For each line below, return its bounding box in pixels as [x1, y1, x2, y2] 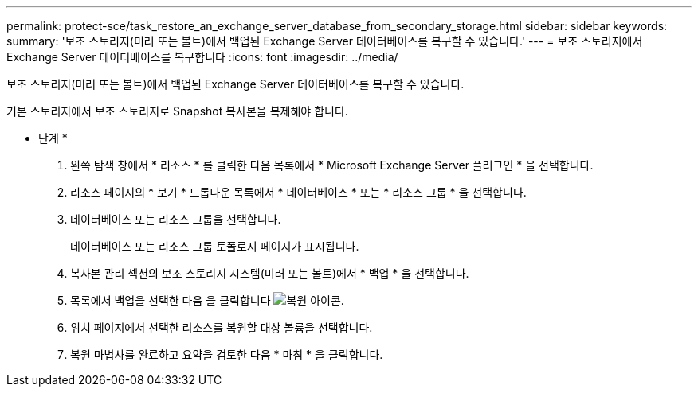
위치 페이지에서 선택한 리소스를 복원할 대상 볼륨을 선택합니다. [70, 321, 373, 334]
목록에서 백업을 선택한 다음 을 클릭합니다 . [70, 294, 344, 307]
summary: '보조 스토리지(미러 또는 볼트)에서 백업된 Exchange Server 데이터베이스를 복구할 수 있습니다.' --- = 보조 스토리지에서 [6, 34, 643, 48]
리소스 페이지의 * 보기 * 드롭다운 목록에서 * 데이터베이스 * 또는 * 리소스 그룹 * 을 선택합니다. [70, 185, 527, 199]
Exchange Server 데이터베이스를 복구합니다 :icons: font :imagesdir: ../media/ [6, 50, 398, 64]
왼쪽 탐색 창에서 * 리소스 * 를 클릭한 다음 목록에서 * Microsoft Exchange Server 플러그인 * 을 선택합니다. [70, 158, 594, 172]
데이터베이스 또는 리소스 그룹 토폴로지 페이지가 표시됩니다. [70, 239, 359, 253]
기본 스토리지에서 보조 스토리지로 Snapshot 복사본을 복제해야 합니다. [6, 104, 348, 118]
